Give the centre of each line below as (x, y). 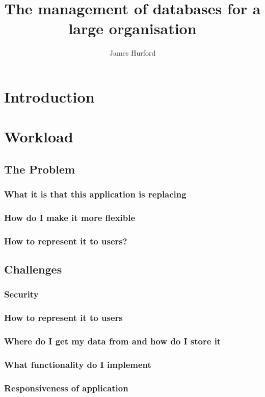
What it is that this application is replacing (95, 194)
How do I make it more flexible (70, 218)
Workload (39, 137)
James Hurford (132, 53)
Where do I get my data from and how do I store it (113, 341)
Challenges (33, 269)
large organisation (132, 28)
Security (21, 294)
